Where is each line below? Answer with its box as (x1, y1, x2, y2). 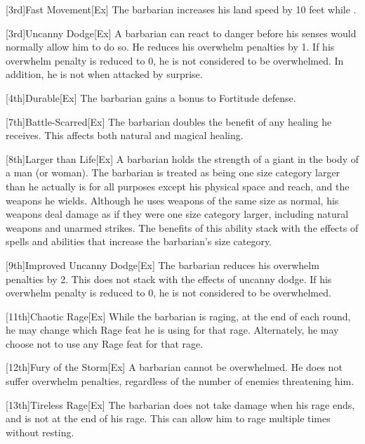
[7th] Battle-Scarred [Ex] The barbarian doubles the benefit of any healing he (6, 114, 332, 129)
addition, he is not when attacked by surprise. (6, 67, 203, 81)
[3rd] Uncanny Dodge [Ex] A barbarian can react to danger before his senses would (6, 25, 357, 40)
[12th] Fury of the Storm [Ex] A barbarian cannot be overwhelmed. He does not (6, 360, 343, 374)
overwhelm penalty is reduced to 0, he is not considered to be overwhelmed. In (6, 53, 344, 67)
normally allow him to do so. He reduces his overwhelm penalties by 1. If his (6, 39, 335, 54)
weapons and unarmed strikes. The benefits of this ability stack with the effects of (6, 220, 359, 235)
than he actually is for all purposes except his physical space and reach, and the (6, 178, 350, 193)
